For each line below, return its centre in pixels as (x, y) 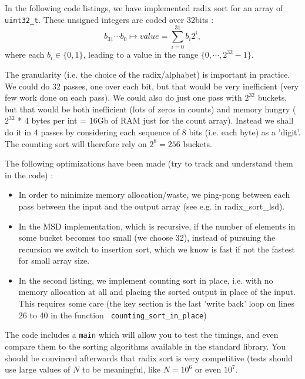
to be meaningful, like (121, 369)
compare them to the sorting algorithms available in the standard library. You (145, 346)
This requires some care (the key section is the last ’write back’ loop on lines (157, 303)
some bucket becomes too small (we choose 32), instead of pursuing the (147, 237)
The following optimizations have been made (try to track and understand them (149, 163)
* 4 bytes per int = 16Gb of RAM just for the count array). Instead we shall (156, 120)
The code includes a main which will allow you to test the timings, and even (142, 335)
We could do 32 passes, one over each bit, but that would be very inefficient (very (152, 86)
